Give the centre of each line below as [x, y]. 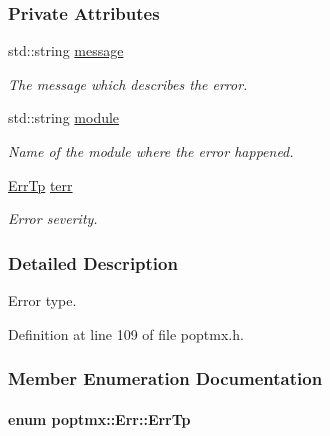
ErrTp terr [40, 184]
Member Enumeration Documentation [165, 378]
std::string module [64, 117]
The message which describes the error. [128, 83]
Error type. [42, 300]
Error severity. [53, 218]
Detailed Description [93, 262]
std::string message [66, 50]
